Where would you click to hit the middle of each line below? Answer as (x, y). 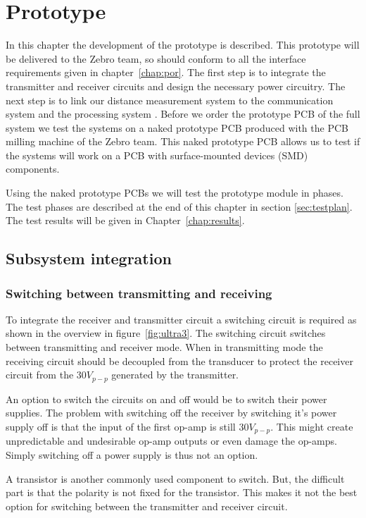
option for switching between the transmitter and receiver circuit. (147, 506)
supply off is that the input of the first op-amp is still (121, 426)
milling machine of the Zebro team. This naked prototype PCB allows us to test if (183, 141)
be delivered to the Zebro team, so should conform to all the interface (156, 58)
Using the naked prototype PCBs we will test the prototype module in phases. (175, 193)
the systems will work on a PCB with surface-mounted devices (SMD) (157, 155)
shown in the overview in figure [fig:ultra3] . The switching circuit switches (166, 333)
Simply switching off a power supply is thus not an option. (132, 454)
